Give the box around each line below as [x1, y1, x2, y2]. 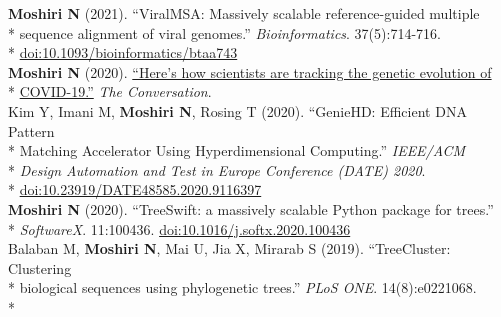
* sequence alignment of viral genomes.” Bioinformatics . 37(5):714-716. [8, 22, 441, 43]
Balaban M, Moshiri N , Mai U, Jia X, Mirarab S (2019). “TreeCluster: [8, 238, 451, 259]
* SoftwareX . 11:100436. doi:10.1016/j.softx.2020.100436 [8, 218, 351, 239]
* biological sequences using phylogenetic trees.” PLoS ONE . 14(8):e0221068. [8, 277, 477, 298]
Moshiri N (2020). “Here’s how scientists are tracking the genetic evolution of [8, 61, 492, 82]
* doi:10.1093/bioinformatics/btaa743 [8, 42, 238, 63]
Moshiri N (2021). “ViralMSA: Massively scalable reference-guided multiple [8, 3, 480, 23]
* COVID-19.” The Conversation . [8, 81, 212, 102]
